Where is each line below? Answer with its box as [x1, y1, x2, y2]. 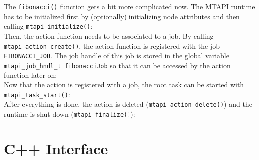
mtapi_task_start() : [4, 89, 70, 99]
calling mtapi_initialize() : [4, 21, 93, 31]
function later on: [4, 70, 57, 80]
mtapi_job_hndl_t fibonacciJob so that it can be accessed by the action [4, 60, 231, 70]
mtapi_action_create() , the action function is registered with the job [4, 40, 220, 51]
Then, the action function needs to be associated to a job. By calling [4, 30, 214, 41]
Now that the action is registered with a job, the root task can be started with [4, 80, 244, 90]
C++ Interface [4, 138, 108, 158]
